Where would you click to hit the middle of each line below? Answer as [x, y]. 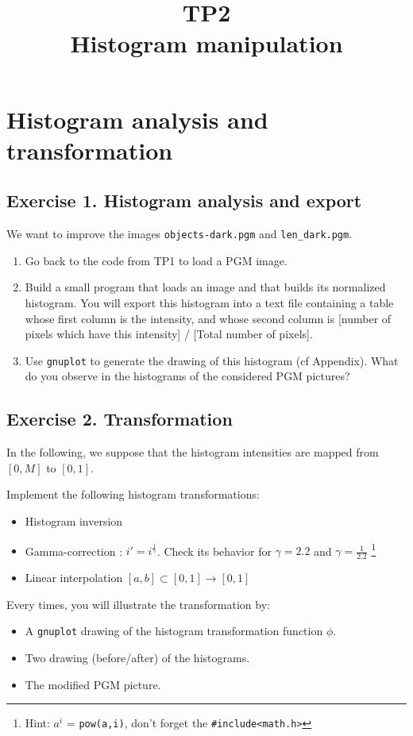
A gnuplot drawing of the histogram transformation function [174, 631]
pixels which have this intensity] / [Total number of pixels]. [169, 334]
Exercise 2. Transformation [120, 419]
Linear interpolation [74, 578]
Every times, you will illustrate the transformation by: [138, 604]
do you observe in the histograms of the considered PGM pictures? [187, 376]
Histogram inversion [74, 521]
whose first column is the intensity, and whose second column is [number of [208, 318]
